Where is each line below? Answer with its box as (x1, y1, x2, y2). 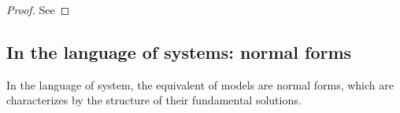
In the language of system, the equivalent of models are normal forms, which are (6, 76, 394, 93)
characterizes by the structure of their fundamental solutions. (6, 92, 302, 108)
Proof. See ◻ (6, 2, 70, 17)
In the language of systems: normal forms (6, 39, 352, 64)
